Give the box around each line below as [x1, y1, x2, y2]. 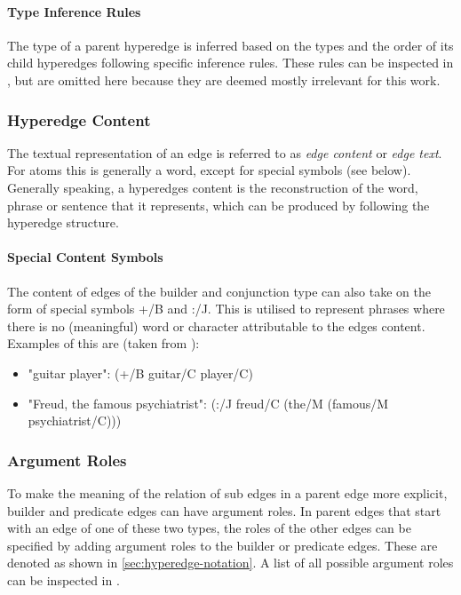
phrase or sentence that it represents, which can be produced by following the [7, 195, 430, 214]
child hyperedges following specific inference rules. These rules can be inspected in [7, 53, 454, 72]
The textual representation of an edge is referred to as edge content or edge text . [7, 143, 442, 162]
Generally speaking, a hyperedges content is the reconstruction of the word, [7, 178, 418, 196]
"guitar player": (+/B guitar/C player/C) [28, 363, 253, 382]
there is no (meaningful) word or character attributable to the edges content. [7, 316, 425, 335]
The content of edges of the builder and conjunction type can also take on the [7, 282, 431, 300]
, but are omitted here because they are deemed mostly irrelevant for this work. [7, 70, 441, 89]
